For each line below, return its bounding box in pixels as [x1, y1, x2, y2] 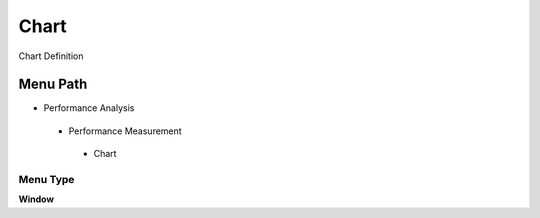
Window [18, 193, 55, 205]
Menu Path [18, 76, 88, 93]
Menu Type [18, 173, 75, 186]
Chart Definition [18, 50, 84, 62]
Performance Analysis [43, 102, 135, 114]
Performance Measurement [68, 125, 182, 137]
